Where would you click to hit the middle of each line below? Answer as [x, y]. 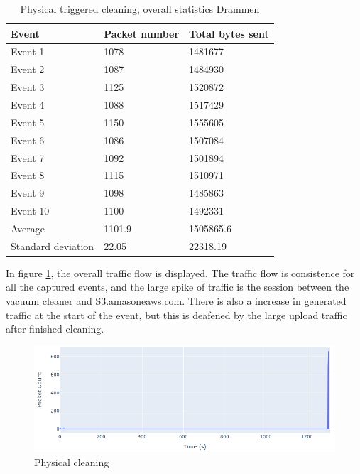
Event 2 [28, 69]
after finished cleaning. [55, 329]
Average [28, 228]
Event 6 [28, 140]
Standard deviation [53, 246]
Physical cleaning [72, 462]
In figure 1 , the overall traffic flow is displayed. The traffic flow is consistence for [180, 273]
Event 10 [30, 211]
